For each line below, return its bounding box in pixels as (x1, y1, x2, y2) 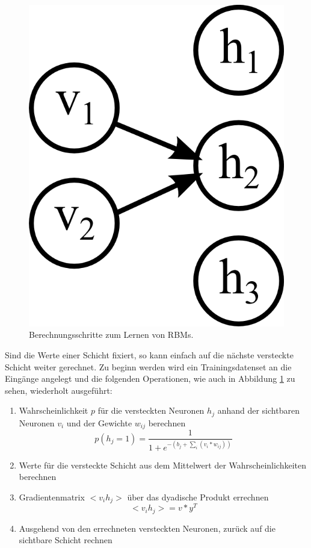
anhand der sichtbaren (217, 404, 300, 417)
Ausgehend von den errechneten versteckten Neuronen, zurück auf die (19, 522, 276, 534)
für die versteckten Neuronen (97, 404, 205, 417)
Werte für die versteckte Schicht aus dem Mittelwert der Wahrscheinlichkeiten (19, 458, 307, 471)
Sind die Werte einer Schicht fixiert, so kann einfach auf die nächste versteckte (5, 348, 294, 361)
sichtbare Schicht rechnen (19, 534, 112, 546)
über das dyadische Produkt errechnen (127, 490, 269, 503)
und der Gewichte (66, 416, 132, 429)
